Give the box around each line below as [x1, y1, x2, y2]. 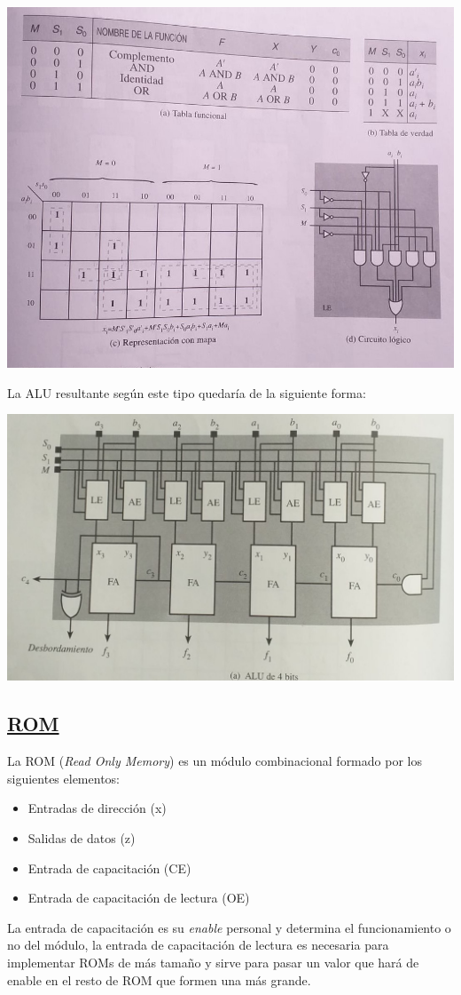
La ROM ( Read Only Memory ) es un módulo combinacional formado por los [7, 752, 422, 770]
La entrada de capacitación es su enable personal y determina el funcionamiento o [7, 918, 451, 936]
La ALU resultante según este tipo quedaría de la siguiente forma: [7, 383, 366, 402]
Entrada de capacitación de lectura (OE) [27, 888, 250, 907]
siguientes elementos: [7, 768, 120, 787]
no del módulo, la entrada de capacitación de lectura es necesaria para [7, 935, 389, 954]
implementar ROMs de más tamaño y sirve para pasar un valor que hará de [7, 952, 419, 971]
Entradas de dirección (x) [27, 799, 167, 817]
